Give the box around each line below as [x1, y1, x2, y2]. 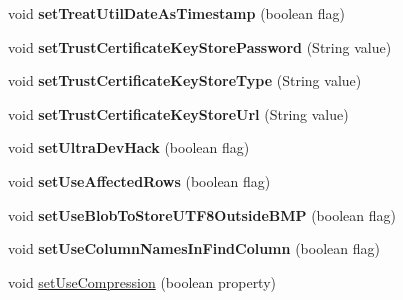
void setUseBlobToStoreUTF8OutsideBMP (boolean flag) [8, 204, 396, 225]
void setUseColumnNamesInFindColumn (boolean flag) [8, 238, 380, 259]
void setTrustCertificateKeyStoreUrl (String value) [8, 103, 349, 124]
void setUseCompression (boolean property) [8, 271, 277, 292]
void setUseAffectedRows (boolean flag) [8, 170, 271, 191]
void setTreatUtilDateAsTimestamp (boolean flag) [8, 3, 345, 23]
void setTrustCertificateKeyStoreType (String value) [8, 70, 362, 91]
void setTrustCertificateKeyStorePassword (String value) [8, 36, 392, 57]
